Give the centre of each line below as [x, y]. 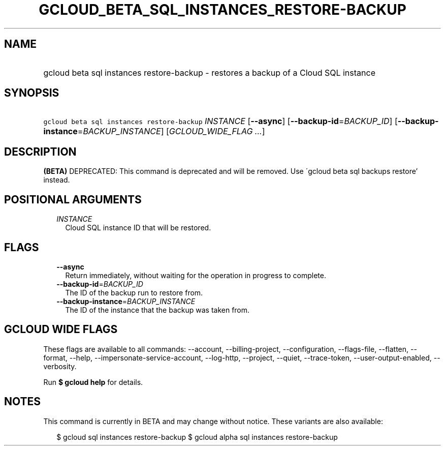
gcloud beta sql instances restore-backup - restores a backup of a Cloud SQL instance [209, 72]
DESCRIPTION [40, 152]
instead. [57, 180]
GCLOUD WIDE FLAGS [61, 329]
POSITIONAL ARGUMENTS [73, 199]
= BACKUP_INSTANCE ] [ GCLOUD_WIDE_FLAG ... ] [171, 131]
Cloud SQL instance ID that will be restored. [138, 228]
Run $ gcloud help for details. [93, 382]
